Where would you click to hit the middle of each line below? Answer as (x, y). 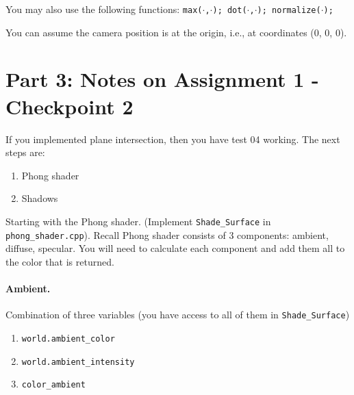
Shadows (40, 198)
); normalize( (289, 10)
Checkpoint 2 (69, 106)
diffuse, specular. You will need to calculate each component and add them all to (175, 248)
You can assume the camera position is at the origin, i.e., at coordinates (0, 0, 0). (176, 32)
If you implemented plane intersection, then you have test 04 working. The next (173, 139)
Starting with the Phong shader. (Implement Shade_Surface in (138, 221)
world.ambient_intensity (78, 362)
